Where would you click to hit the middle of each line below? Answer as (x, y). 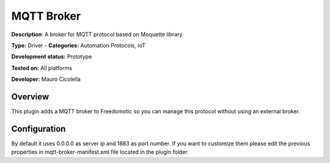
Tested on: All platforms (42, 68)
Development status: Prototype (52, 57)
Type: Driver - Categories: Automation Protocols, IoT (79, 45)
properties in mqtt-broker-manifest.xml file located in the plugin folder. (100, 152)
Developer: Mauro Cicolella (46, 79)
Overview (30, 97)
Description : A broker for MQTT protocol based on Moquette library (97, 34)
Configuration (38, 129)
